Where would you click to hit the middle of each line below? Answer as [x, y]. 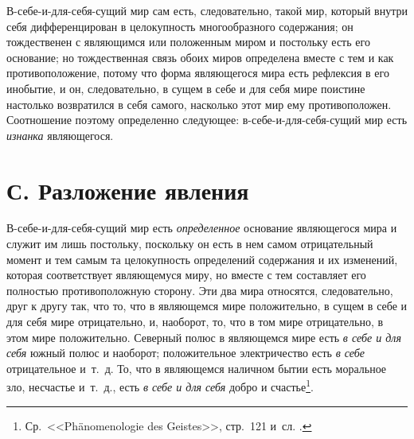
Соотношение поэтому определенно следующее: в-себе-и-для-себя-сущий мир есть [207, 120]
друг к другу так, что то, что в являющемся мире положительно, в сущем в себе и [207, 306]
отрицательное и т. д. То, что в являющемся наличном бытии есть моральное [197, 368]
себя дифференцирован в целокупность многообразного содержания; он [180, 26]
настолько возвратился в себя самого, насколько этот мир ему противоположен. [199, 104]
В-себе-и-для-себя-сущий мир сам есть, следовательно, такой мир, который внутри [207, 10]
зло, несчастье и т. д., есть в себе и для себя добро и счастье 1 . [160, 386]
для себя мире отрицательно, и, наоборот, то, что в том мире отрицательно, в [195, 322]
